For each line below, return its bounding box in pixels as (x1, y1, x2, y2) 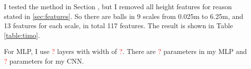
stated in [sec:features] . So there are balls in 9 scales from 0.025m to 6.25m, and (4, 11, 244, 21)
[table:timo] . (4, 30, 40, 40)
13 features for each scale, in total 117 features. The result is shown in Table (4, 20, 233, 31)
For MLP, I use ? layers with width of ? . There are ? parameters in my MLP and (4, 46, 247, 56)
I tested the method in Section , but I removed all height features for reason (4, 1, 232, 11)
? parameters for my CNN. (4, 55, 84, 66)
